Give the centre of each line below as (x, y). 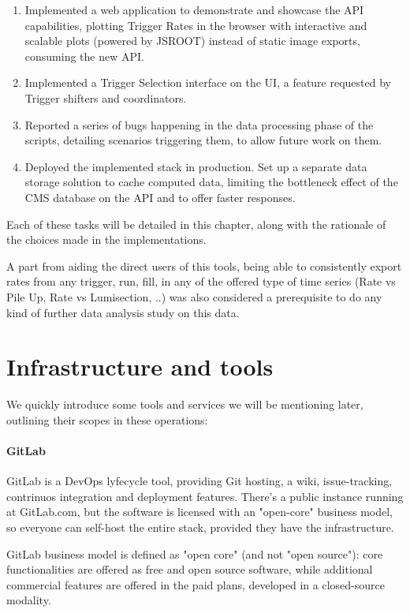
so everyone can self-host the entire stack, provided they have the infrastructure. (200, 527)
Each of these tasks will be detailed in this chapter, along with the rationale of (196, 224)
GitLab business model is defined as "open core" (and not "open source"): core (195, 553)
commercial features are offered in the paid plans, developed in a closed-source (196, 584)
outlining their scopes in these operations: (107, 419)
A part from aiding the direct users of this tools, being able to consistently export (204, 265)
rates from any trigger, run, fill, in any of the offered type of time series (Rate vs (201, 281)
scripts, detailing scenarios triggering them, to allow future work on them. (203, 140)
